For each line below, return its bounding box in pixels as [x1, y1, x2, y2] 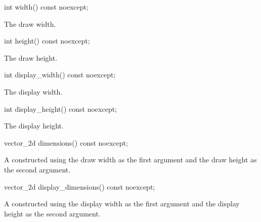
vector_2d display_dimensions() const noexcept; [4, 181, 155, 192]
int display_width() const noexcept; [4, 69, 116, 80]
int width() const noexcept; [4, 2, 89, 12]
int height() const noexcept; [4, 35, 90, 46]
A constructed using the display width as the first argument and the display [4, 198, 240, 209]
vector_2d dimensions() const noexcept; [4, 137, 128, 148]
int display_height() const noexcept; [4, 103, 117, 114]
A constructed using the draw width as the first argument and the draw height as [4, 154, 257, 165]
